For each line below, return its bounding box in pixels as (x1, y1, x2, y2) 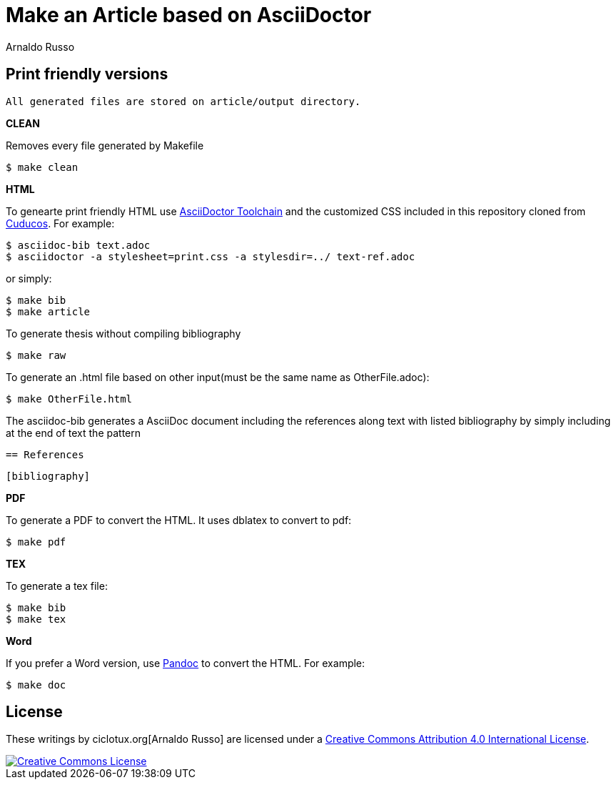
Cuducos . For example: (6, 217, 115, 229)
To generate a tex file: (6, 579, 108, 592)
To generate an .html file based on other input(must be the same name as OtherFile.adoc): (6, 370, 430, 383)
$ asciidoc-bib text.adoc (6, 239, 151, 251)
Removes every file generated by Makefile (6, 139, 204, 152)
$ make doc (6, 678, 66, 691)
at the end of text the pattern (6, 426, 141, 439)
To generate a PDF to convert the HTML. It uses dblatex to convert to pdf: (6, 513, 352, 526)
